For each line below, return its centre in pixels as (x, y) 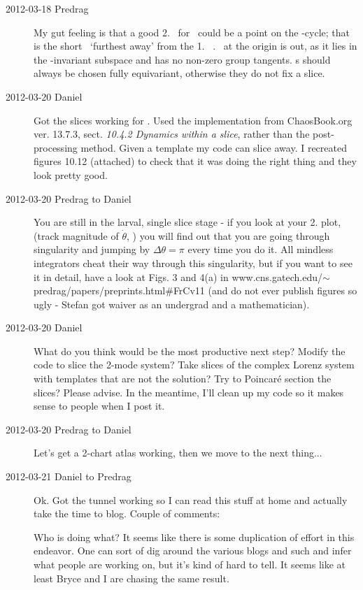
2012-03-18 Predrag (47, 8)
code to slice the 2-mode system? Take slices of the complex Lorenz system (194, 365)
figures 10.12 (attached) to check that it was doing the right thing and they (195, 161)
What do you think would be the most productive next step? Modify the (190, 351)
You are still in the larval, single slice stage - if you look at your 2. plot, (187, 222)
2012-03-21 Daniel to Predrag (69, 476)
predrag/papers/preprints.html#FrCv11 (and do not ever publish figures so (195, 290)
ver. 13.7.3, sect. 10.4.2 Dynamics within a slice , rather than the (172, 134)
